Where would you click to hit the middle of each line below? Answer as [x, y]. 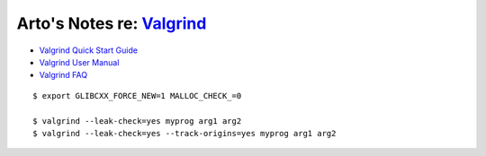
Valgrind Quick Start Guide [89, 50]
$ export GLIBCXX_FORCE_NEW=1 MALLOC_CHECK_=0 [137, 95]
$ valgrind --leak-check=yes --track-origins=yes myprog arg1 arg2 [184, 133]
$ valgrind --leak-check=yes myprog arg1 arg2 [137, 121]
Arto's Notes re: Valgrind [112, 23]
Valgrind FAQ [63, 75]
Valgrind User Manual [79, 62]
